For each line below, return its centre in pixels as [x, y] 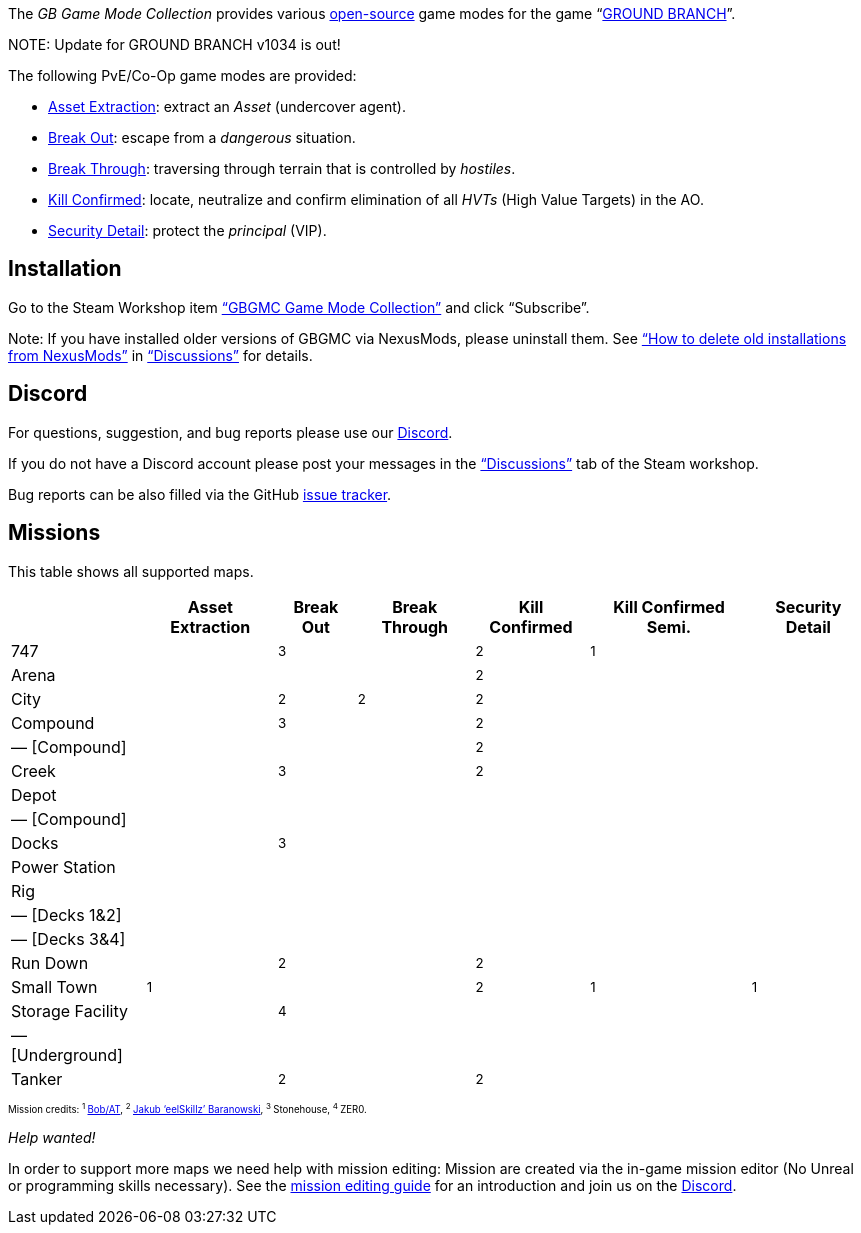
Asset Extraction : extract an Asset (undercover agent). [227, 106]
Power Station [63, 866]
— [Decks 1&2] [66, 914]
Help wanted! [52, 1138]
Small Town [54, 986]
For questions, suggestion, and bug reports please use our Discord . [230, 432]
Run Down [50, 962]
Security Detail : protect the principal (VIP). [187, 230]
